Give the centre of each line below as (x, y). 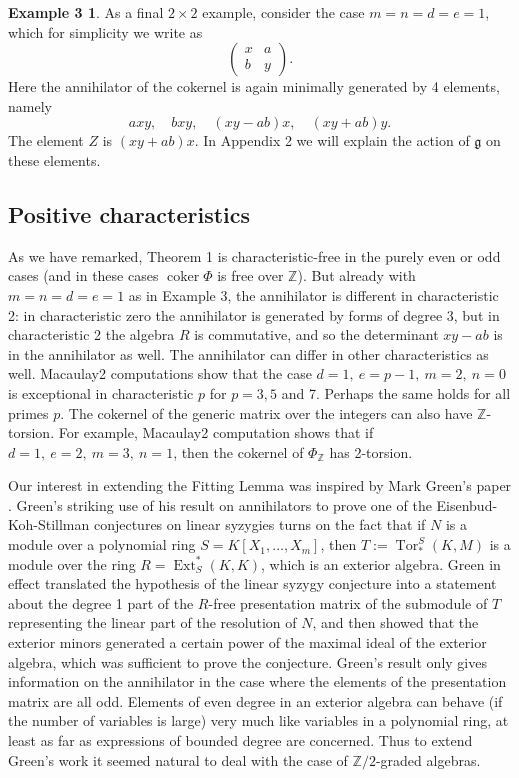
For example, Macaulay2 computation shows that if (216, 432)
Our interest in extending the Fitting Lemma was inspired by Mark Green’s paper (260, 485)
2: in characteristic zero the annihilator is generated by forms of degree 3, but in (254, 314)
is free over (250, 275)
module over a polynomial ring (102, 544)
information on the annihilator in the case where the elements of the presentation (257, 681)
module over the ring (72, 563)
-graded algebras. (428, 759)
